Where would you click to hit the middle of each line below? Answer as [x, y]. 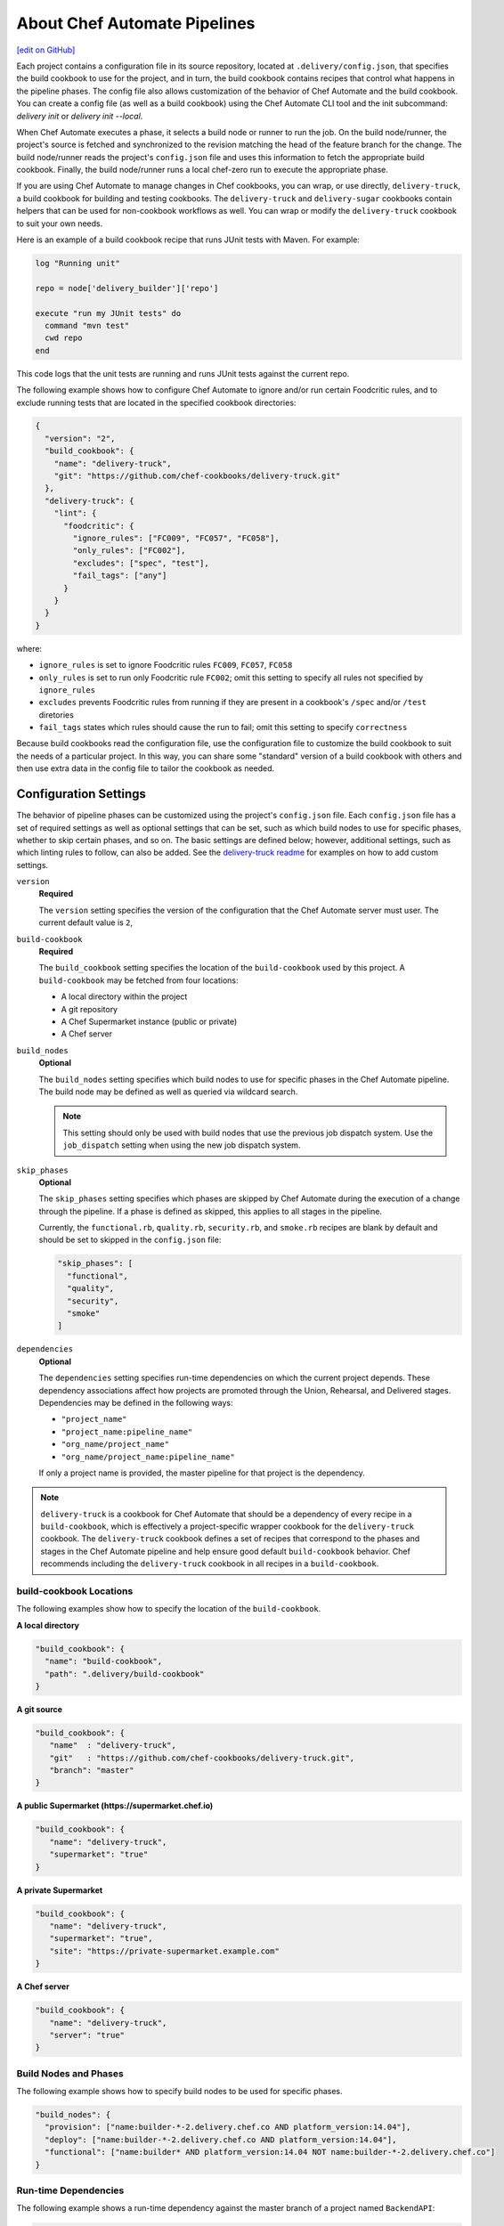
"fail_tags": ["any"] [120, 576]
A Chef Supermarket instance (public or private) [149, 1021]
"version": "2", [80, 438]
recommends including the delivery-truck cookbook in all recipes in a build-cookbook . [210, 1564]
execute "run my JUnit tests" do [108, 313]
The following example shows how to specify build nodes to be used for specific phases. [179, 2092]
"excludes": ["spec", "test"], [141, 563]
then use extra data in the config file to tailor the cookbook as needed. [146, 768]
